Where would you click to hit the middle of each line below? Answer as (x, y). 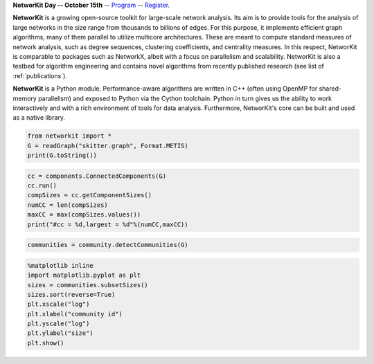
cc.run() (42, 186)
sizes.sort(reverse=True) (71, 294)
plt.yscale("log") (59, 324)
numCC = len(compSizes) (68, 205)
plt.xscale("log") (59, 304)
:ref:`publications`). (40, 75)
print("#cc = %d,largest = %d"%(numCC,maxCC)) (108, 224)
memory (25, 98)
